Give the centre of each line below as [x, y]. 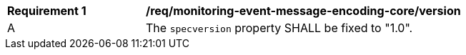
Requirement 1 [47, 11]
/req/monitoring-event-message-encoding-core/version [303, 11]
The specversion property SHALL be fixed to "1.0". [279, 28]
